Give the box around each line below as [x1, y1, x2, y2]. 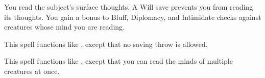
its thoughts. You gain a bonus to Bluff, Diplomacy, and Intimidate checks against [4, 11, 261, 22]
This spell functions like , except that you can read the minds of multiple [4, 56, 233, 66]
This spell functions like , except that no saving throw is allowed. [4, 38, 208, 49]
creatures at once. [4, 65, 60, 76]
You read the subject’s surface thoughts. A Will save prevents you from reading [4, 2, 253, 12]
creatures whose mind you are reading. [4, 21, 125, 32]
